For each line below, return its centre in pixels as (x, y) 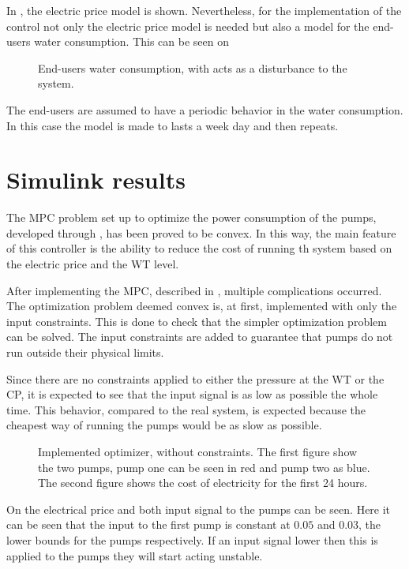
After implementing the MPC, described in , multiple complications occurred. (194, 290)
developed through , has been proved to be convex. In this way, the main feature (201, 232)
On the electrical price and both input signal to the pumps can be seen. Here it (199, 509)
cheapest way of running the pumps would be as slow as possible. (164, 425)
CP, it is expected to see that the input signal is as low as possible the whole (192, 394)
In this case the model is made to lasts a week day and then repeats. (173, 125)
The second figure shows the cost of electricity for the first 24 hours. (203, 483)
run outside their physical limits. (85, 352)
